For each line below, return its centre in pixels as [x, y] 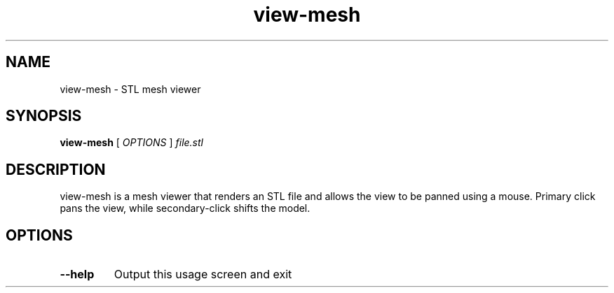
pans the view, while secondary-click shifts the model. [185, 208]
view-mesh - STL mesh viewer [130, 89]
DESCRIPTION [56, 169]
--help [77, 274]
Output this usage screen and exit [203, 274]
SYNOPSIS [44, 116]
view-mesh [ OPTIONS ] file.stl [131, 143]
